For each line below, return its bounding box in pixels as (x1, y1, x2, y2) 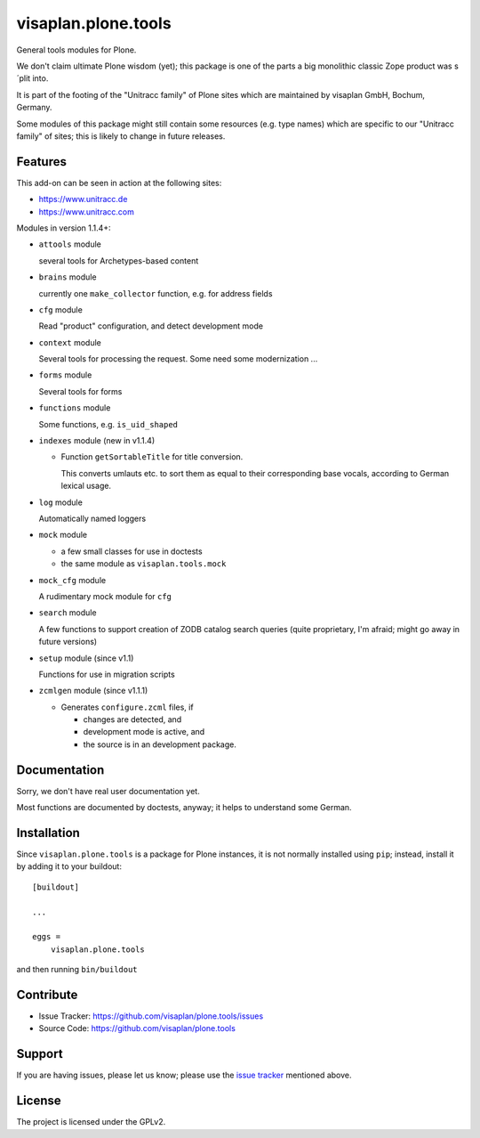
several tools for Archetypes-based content (38, 255, 199, 266)
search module (38, 607, 97, 618)
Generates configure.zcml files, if (60, 702, 195, 712)
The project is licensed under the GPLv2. (16, 1117, 166, 1127)
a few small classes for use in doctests (60, 546, 204, 557)
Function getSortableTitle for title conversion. (60, 451, 244, 462)
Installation (16, 825, 80, 841)
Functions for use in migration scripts (38, 669, 175, 679)
